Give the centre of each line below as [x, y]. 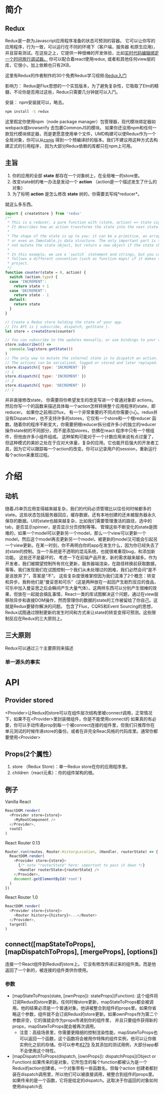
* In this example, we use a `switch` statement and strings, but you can [85, 254]
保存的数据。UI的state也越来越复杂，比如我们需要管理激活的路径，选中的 [79, 521]
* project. [18, 263]
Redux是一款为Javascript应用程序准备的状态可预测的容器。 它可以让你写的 [80, 41]
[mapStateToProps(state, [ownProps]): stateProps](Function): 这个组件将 [85, 996]
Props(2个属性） [30, 754]
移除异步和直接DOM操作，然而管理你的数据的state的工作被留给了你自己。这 [81, 600]
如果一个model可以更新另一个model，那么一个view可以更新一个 [82, 533]
